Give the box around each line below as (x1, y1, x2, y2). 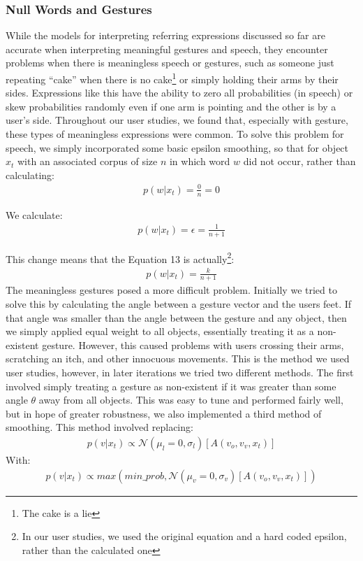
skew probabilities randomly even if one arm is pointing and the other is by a (6, 99, 336, 113)
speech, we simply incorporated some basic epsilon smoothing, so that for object (6, 140, 349, 155)
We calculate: (6, 207, 63, 222)
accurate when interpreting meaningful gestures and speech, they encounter (6, 41, 328, 56)
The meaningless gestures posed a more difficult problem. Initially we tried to (6, 283, 337, 297)
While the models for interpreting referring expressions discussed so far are (6, 28, 325, 43)
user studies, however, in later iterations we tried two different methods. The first (6, 364, 354, 379)
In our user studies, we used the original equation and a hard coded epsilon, (22, 529, 347, 544)
